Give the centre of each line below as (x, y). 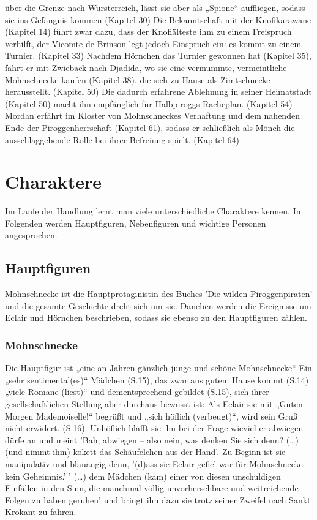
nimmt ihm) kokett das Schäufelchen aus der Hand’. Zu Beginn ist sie (155, 452)
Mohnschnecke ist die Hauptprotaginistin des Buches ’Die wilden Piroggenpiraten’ (159, 294)
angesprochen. (31, 235)
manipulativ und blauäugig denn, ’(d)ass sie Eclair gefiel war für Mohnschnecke (154, 463)
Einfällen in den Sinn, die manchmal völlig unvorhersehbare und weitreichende (152, 488)
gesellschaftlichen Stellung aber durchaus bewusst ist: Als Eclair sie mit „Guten (154, 404)
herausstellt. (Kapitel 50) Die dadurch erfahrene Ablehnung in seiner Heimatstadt (158, 92)
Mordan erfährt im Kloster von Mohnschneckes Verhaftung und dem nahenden (152, 115)
